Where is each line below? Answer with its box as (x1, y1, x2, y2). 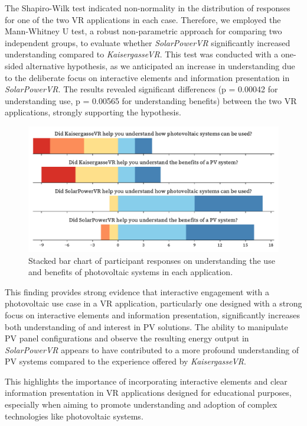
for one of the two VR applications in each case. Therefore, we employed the (5, 13, 281, 25)
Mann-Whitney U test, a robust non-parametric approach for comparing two (5, 25, 282, 37)
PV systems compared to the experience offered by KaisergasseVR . (5, 355, 246, 367)
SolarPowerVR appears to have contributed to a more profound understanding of (5, 343, 299, 356)
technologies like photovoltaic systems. (5, 409, 143, 422)
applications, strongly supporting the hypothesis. (5, 106, 181, 118)
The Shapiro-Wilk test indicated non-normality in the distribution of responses (5, 2, 290, 14)
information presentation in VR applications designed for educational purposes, (5, 386, 292, 399)
